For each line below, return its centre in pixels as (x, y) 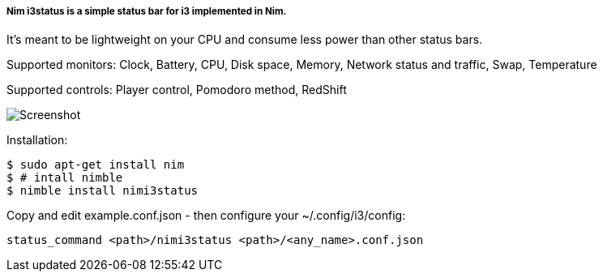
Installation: (37, 140)
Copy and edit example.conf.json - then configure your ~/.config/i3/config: (206, 216)
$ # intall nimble (65, 178)
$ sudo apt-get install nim (96, 165)
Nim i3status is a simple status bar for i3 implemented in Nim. (147, 11)
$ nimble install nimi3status (103, 191)
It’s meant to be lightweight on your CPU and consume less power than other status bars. (245, 40)
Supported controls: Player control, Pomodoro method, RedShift (177, 90)
